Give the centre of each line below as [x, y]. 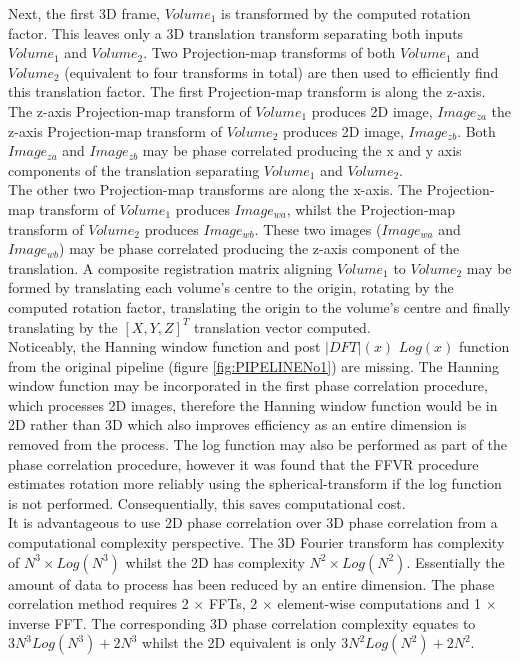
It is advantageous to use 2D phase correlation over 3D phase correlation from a [253, 522]
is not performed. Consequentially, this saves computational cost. [207, 502]
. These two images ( [318, 228]
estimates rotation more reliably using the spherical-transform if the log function [255, 483]
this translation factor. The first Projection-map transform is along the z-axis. [247, 91]
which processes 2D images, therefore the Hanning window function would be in [253, 404]
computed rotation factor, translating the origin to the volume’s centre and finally [259, 306]
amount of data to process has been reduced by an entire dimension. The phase [251, 583]
